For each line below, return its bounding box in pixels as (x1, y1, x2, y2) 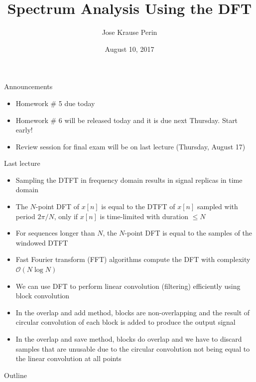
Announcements (4, 81, 53, 92)
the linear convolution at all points (15, 353, 122, 364)
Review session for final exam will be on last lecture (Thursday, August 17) (15, 141, 246, 151)
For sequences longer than (15, 228, 95, 238)
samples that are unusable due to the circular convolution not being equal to (15, 343, 250, 354)
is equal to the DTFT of (101, 201, 175, 212)
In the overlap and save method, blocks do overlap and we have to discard (15, 334, 242, 344)
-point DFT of (35, 201, 79, 212)
